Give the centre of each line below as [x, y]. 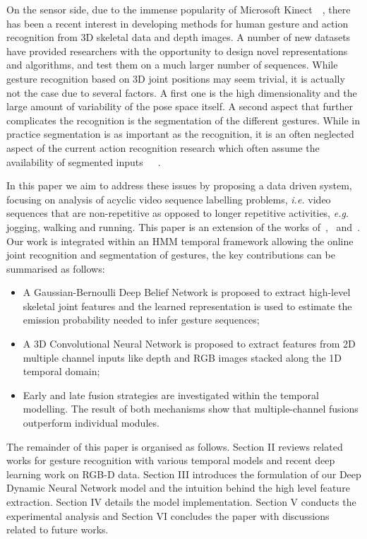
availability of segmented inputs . [84, 161]
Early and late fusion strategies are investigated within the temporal [171, 395]
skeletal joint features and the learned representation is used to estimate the [187, 306]
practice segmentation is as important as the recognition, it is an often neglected [180, 134]
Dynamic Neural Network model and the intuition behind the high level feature [178, 488]
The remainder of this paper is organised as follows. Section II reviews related [175, 446]
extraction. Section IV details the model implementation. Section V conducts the [181, 502]
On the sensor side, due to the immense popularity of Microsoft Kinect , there [179, 9]
